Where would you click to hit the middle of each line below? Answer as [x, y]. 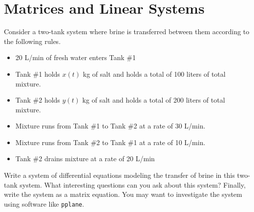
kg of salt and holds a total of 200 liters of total [154, 100]
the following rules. [32, 41]
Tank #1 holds [38, 74]
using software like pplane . [44, 203]
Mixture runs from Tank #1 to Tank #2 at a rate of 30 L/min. [110, 126]
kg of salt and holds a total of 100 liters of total [154, 74]
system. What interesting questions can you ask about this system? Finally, [133, 184]
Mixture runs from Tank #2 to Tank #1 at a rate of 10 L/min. [110, 142]
